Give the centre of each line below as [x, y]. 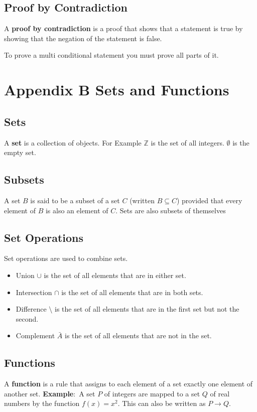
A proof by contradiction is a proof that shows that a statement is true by [123, 28]
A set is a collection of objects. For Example [73, 142]
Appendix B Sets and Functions [117, 90]
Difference [31, 309]
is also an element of [77, 210]
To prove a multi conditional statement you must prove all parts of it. [111, 55]
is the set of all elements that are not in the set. [138, 335]
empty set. [20, 152]
